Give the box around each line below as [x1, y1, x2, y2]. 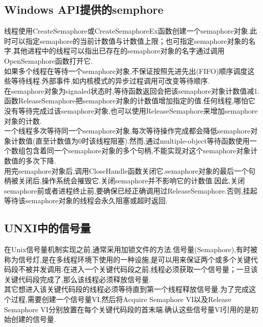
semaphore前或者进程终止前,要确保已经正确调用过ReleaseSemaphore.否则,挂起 [4, 185, 257, 196]
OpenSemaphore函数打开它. [4, 55, 93, 66]
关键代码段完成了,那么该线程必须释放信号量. [4, 274, 151, 284]
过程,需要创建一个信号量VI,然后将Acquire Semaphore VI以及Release [11, 294, 231, 305]
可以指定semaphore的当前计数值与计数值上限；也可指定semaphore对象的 [11, 35, 249, 46]
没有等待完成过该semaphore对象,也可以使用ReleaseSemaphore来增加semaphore [4, 105, 258, 116]
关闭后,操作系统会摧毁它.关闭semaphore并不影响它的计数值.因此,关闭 [18, 175, 245, 186]
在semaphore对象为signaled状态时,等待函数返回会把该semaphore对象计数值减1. [4, 85, 260, 96]
